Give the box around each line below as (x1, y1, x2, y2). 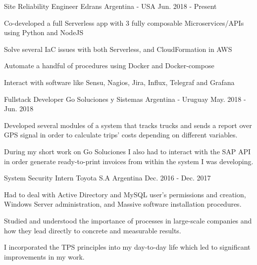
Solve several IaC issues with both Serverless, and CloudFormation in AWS (4, 44, 232, 54)
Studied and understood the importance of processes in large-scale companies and (4, 215, 252, 225)
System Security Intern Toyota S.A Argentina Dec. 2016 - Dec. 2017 (4, 173, 211, 183)
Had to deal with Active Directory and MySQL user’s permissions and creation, (4, 189, 246, 199)
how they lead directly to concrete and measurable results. (4, 225, 181, 235)
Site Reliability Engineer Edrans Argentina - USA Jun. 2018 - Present (4, 1, 217, 11)
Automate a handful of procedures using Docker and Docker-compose (4, 60, 214, 71)
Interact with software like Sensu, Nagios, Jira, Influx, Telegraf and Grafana (4, 77, 235, 87)
